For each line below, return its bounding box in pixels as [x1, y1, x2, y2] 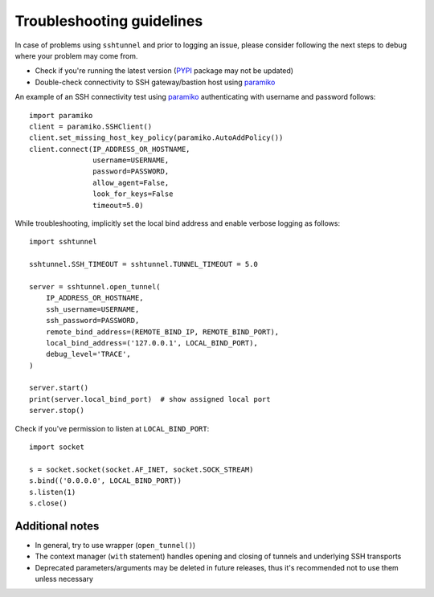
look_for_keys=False [92, 190, 174, 198]
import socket [29, 443, 84, 452]
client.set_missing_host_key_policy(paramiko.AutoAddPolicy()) [29, 133, 284, 142]
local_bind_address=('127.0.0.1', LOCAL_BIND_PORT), [45, 338, 259, 347]
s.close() [29, 499, 68, 508]
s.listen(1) [29, 487, 76, 497]
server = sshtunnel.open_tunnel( [29, 282, 161, 291]
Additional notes [14, 519, 100, 533]
